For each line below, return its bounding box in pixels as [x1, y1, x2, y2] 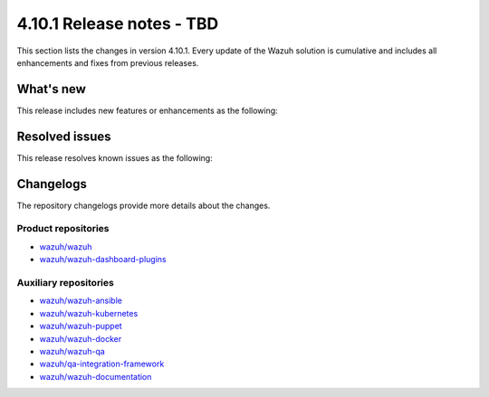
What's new [16, 81, 86, 97]
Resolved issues [16, 128, 112, 144]
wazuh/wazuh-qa [39, 345, 106, 356]
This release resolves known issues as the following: [16, 152, 213, 163]
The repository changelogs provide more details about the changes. [16, 200, 271, 211]
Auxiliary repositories [16, 276, 115, 288]
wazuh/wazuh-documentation [39, 371, 152, 382]
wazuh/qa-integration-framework [39, 358, 165, 370]
